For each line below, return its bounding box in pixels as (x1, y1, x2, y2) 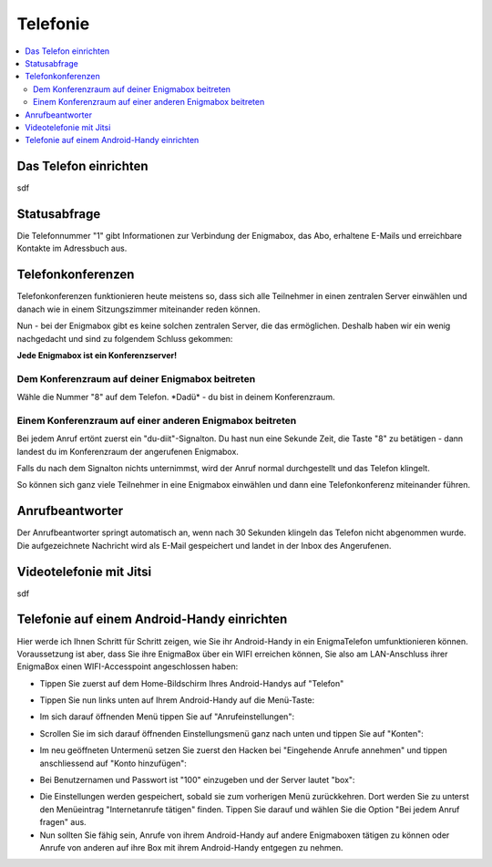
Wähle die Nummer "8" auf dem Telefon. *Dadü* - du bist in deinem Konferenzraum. (16, 392, 335, 403)
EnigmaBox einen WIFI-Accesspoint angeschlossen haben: (16, 661, 239, 672)
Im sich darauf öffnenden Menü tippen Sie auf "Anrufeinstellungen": (39, 711, 295, 722)
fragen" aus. (39, 817, 87, 828)
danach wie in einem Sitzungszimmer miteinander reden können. (16, 304, 261, 315)
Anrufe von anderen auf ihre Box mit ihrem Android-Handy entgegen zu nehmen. (39, 841, 343, 852)
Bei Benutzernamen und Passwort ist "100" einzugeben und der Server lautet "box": (39, 775, 355, 786)
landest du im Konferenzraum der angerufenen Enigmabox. (16, 446, 239, 457)
